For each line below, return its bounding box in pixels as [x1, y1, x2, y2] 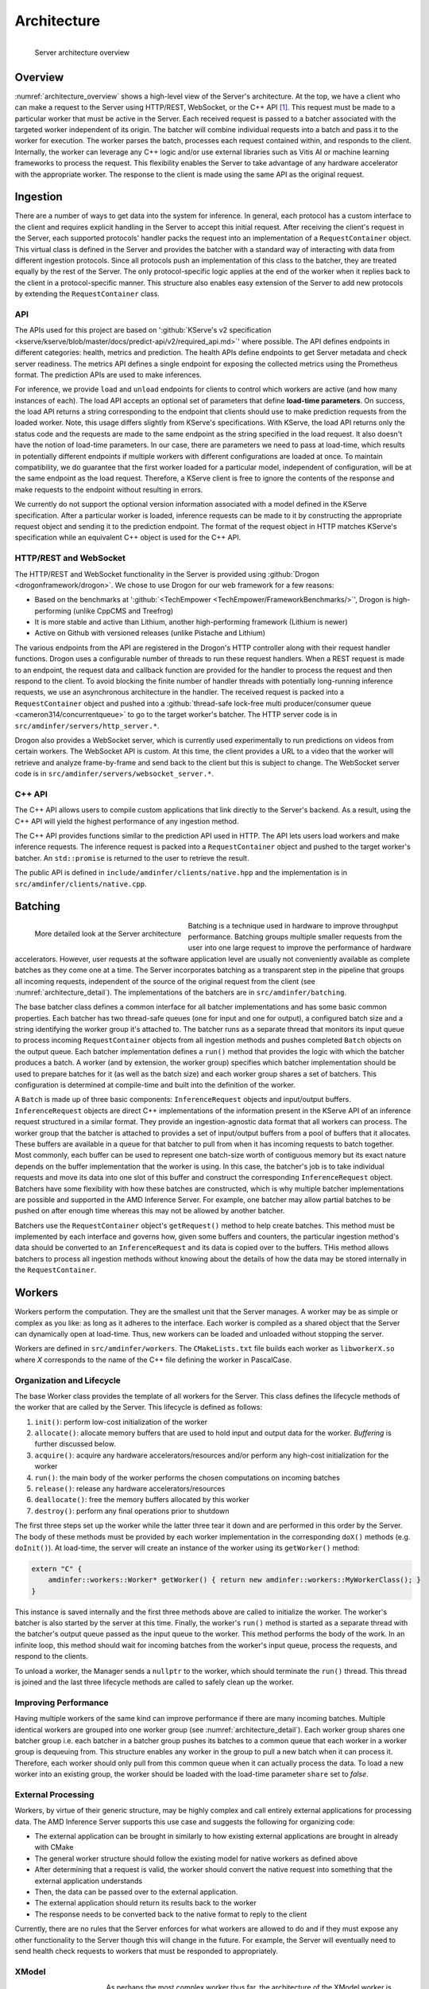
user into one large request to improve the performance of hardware [187, 943, 412, 952]
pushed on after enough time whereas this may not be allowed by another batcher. [14, 1206, 285, 1216]
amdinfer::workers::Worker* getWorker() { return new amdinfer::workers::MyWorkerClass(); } [48, 1575, 421, 1585]
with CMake [34, 1843, 74, 1852]
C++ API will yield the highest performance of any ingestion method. [14, 816, 239, 826]
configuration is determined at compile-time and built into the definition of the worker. [14, 1080, 296, 1090]
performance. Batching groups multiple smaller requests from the [187, 932, 403, 941]
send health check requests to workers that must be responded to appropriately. [14, 1946, 278, 1956]
